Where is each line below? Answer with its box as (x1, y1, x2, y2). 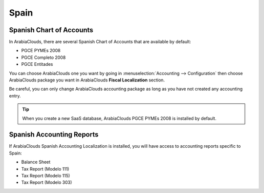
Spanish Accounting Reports (9, 131, 99, 139)
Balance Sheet (21, 159, 51, 165)
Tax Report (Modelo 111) (21, 166, 69, 172)
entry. (9, 93, 21, 98)
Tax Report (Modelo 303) (21, 179, 72, 185)
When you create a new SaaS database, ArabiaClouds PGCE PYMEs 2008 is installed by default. (22, 115, 217, 121)
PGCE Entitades (21, 61, 53, 67)
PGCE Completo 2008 (21, 54, 66, 60)
